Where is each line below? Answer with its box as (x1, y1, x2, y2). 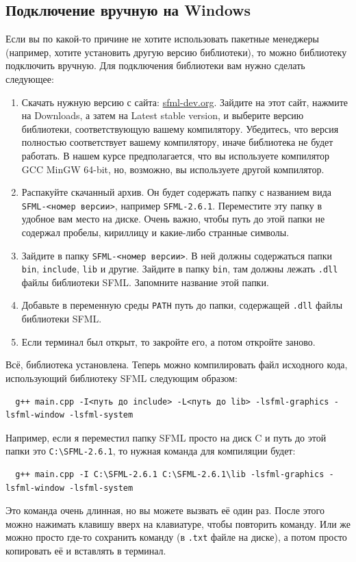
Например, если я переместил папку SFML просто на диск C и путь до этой (5, 430, 327, 444)
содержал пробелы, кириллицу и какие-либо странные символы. (21, 225, 290, 239)
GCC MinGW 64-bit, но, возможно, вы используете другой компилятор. (21, 162, 325, 176)
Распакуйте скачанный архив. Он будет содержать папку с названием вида (21, 185, 332, 199)
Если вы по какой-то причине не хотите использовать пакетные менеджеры (5, 31, 319, 46)
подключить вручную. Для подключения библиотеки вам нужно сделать (5, 58, 305, 73)
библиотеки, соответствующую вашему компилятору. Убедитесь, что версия (21, 121, 339, 136)
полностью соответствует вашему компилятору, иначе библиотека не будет (21, 135, 333, 149)
